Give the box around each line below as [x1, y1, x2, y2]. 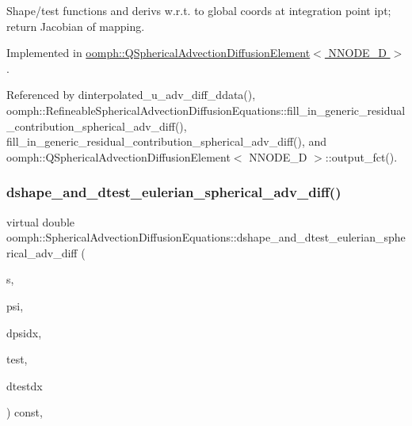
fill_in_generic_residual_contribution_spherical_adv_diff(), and [6, 133, 327, 150]
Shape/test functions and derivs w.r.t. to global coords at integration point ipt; [6, 2, 391, 18]
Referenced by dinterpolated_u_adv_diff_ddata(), [6, 86, 256, 103]
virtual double [6, 213, 75, 230]
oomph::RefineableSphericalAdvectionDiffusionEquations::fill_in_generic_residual [6, 101, 406, 118]
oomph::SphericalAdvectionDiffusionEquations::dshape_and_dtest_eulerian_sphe [6, 229, 406, 245]
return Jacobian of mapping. [6, 17, 145, 34]
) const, [6, 404, 43, 420]
